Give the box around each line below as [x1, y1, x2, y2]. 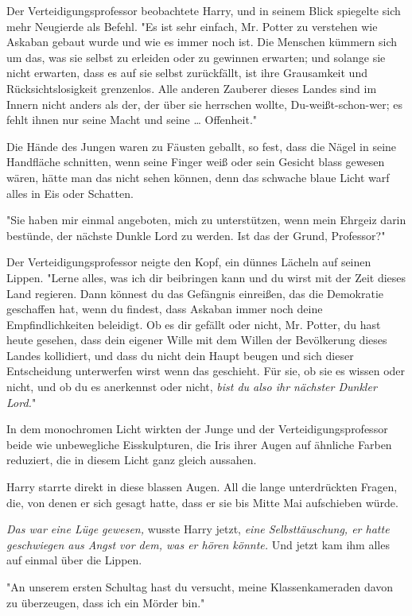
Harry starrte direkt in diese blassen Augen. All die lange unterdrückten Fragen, [6, 478, 398, 495]
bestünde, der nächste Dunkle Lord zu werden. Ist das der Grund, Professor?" [6, 227, 386, 243]
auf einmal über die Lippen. [6, 552, 142, 568]
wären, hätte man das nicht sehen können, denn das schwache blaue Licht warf [6, 169, 390, 185]
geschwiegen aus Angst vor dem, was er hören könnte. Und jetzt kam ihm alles [6, 536, 390, 552]
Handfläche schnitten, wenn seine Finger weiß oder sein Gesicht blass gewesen [6, 153, 385, 170]
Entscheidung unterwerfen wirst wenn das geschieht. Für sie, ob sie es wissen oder [6, 362, 406, 379]
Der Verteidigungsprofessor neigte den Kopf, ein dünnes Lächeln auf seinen [6, 254, 371, 270]
